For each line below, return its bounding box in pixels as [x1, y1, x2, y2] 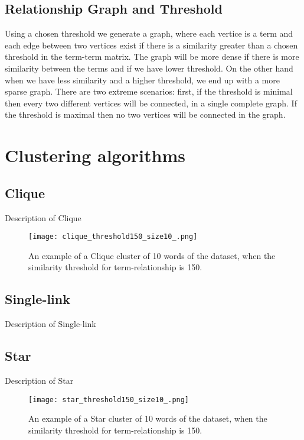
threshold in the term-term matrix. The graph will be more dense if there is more [5, 50, 299, 63]
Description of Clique [5, 211, 81, 224]
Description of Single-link [5, 318, 96, 330]
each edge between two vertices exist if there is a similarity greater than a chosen [5, 38, 298, 51]
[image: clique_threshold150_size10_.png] [28, 232, 198, 241]
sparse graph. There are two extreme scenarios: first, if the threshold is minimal [5, 85, 293, 98]
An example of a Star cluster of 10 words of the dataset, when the [28, 412, 267, 425]
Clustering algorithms [5, 143, 185, 167]
